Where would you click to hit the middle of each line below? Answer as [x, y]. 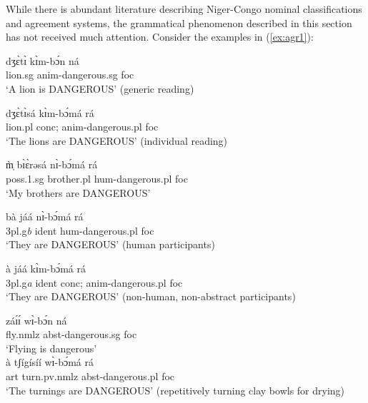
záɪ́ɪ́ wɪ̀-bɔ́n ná [36, 320]
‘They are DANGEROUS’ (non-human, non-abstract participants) [151, 296]
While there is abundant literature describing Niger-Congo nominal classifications [184, 9]
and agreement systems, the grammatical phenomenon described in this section [179, 22]
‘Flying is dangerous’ [51, 348]
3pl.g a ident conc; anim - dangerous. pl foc [94, 282]
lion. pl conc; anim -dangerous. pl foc [82, 127]
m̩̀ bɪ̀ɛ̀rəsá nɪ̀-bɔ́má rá [52, 164]
